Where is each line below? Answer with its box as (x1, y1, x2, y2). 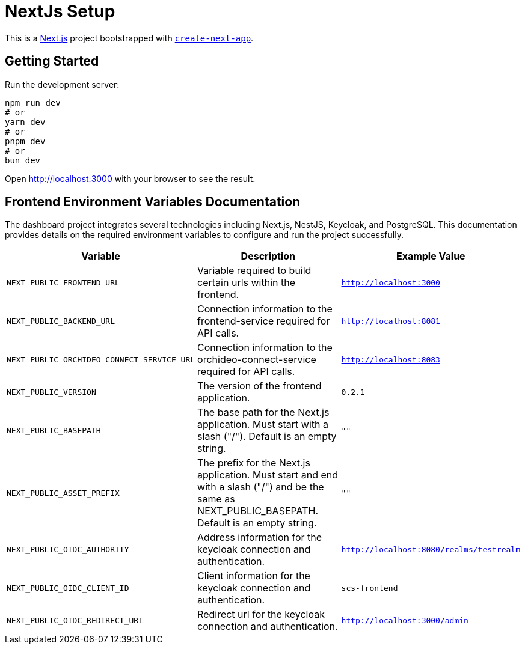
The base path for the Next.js (197, 406, 330, 419)
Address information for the (197, 531, 322, 544)
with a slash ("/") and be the (197, 481, 324, 493)
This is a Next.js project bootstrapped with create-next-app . (5, 32, 254, 43)
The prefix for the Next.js (197, 457, 310, 469)
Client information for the (197, 570, 310, 582)
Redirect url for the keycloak (197, 608, 325, 621)
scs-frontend (341, 583, 398, 593)
